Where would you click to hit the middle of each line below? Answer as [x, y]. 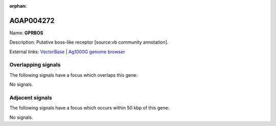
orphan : [18, 6]
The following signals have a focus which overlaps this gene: [74, 75]
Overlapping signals [35, 65]
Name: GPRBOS [26, 33]
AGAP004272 [32, 20]
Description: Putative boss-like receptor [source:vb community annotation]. [89, 42]
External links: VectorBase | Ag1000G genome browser [67, 52]
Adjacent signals [31, 97]
